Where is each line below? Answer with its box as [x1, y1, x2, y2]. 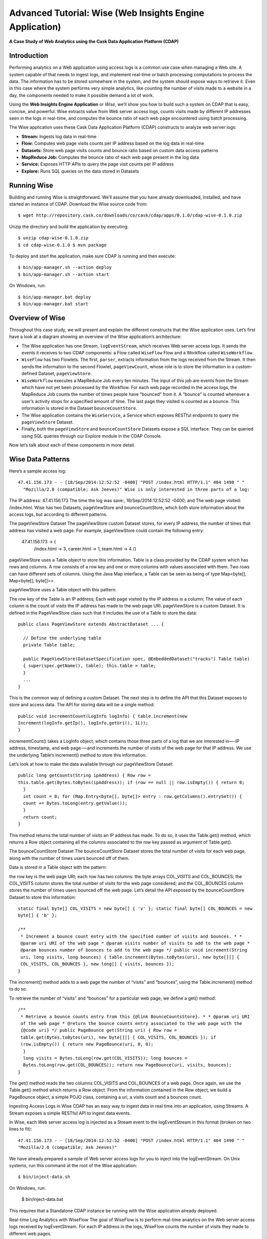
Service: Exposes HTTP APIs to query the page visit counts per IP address [21, 161, 174, 167]
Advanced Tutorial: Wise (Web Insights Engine [9, 7, 205, 18]
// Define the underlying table [23, 635, 101, 641]
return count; [23, 814, 57, 820]
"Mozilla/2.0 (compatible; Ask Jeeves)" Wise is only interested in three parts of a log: [23, 486, 250, 492]
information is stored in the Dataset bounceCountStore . [21, 405, 137, 411]
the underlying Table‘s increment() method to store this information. [9, 752, 147, 758]
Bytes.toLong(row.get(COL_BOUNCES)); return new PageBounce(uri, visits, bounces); [23, 1062, 232, 1068]
